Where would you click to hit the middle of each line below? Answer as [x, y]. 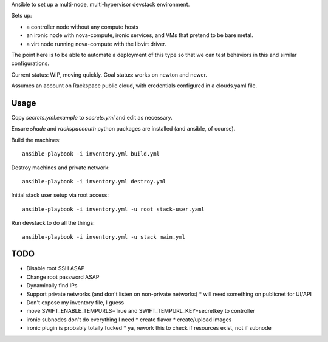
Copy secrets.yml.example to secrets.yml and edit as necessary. [92, 118]
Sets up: [22, 16]
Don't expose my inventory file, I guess [75, 303]
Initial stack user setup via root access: [60, 195]
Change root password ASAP [63, 277]
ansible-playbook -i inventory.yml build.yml [91, 154]
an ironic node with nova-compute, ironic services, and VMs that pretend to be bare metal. [140, 35]
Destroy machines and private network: [60, 168]
